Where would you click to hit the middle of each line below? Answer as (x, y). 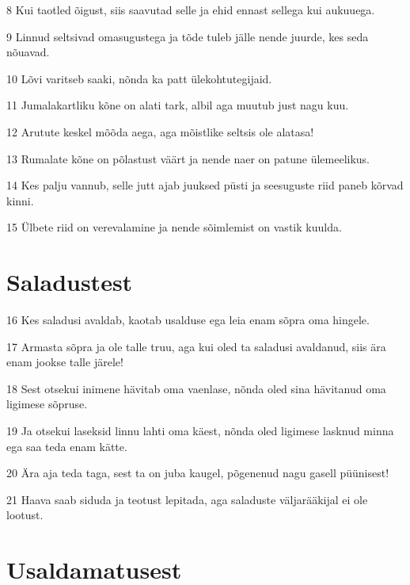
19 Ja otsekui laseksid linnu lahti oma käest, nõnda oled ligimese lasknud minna (200, 431)
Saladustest (70, 282)
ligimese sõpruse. (47, 404)
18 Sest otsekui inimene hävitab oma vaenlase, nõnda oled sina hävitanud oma (196, 388)
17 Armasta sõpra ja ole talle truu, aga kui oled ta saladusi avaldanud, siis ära (196, 346)
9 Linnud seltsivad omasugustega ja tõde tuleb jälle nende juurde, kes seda (188, 36)
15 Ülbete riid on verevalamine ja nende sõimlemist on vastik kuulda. (174, 227)
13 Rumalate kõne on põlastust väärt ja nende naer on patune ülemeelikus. (188, 158)
